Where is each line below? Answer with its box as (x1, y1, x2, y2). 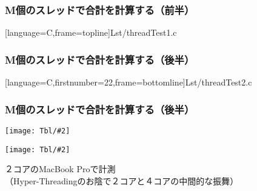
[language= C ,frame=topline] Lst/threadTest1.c (5, 26, 177, 39)
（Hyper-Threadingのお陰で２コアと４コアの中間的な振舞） (5, 174, 239, 187)
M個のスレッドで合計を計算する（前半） (5, 2, 195, 17)
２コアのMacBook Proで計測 (5, 163, 116, 175)
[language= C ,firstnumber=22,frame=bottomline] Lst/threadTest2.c (5, 76, 252, 89)
